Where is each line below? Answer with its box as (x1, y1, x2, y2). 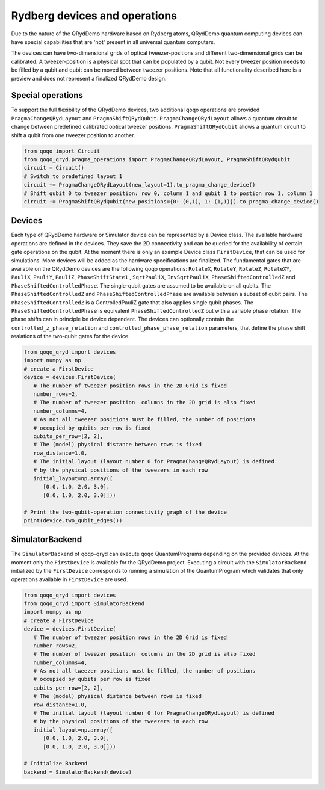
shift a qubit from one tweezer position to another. (11, 131, 135, 138)
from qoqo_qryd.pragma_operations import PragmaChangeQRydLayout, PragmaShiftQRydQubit (23, 156, 291, 162)
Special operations (11, 90, 84, 100)
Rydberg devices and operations (11, 9, 178, 22)
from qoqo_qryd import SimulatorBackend (23, 600, 144, 607)
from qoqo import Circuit (23, 147, 101, 155)
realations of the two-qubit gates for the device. (11, 333, 130, 340)
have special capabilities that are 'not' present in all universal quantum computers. (11, 38, 215, 45)
